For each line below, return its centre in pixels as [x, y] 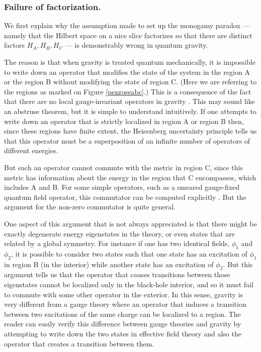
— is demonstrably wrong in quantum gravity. [137, 45]
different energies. [31, 150]
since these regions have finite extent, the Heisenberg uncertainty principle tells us [130, 131]
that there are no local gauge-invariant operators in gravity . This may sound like [129, 101]
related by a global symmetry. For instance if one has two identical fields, [117, 243]
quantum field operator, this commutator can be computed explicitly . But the [125, 197]
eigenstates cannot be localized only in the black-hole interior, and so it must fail [129, 284]
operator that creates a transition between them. [79, 343]
